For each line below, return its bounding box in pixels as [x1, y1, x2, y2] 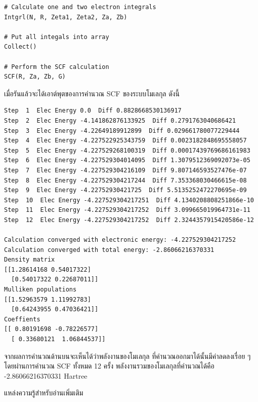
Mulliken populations [4, 286, 77, 294]
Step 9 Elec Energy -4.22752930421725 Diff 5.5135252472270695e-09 [4, 187, 247, 194]
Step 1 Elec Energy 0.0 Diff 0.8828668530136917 [4, 107, 182, 115]
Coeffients [4, 315, 40, 323]
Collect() [4, 43, 37, 51]
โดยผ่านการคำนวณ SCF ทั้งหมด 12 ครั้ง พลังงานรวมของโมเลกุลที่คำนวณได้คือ [4, 360, 214, 371]
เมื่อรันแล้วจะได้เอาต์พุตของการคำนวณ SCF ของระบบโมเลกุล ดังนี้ [4, 88, 180, 98]
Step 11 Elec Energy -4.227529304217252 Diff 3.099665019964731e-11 [4, 206, 250, 214]
